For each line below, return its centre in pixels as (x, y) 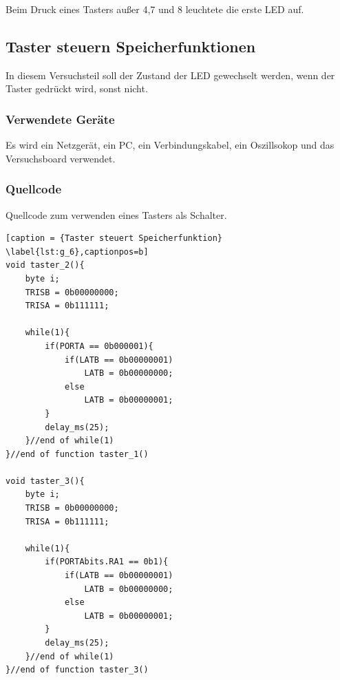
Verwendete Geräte (60, 119)
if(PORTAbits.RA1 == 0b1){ (107, 562)
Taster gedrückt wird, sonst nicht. (77, 88)
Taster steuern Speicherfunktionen (131, 46)
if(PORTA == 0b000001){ (99, 346)
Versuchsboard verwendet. (61, 158)
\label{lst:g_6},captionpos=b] (77, 252)
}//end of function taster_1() (77, 454)
